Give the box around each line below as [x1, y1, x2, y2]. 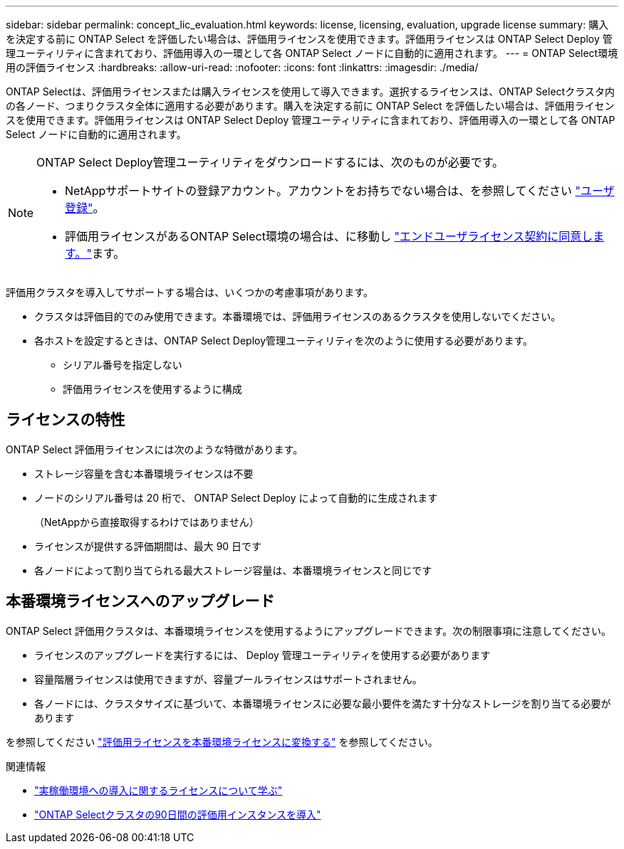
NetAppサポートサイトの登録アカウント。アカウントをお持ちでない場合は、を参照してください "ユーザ [65, 184, 615, 198]
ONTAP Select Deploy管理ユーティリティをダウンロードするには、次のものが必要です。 [36, 155, 504, 169]
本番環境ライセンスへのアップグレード [6, 592, 275, 611]
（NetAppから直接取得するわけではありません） [34, 515, 259, 528]
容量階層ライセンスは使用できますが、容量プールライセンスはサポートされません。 [34, 673, 422, 685]
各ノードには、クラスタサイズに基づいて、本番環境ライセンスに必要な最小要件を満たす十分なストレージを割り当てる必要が [34, 697, 611, 710]
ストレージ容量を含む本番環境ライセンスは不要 [34, 467, 254, 480]
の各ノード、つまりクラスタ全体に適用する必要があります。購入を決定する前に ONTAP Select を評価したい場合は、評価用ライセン [6, 100, 615, 112]
